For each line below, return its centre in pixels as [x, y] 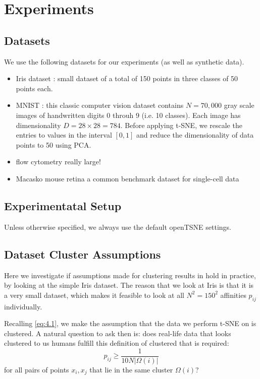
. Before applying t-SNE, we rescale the [181, 125]
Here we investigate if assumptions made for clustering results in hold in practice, [130, 275]
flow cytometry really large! [58, 162]
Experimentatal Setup [63, 205]
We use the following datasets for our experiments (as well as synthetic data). [124, 61]
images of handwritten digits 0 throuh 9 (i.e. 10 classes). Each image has [128, 115]
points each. [34, 88]
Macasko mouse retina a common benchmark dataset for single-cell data [127, 178]
